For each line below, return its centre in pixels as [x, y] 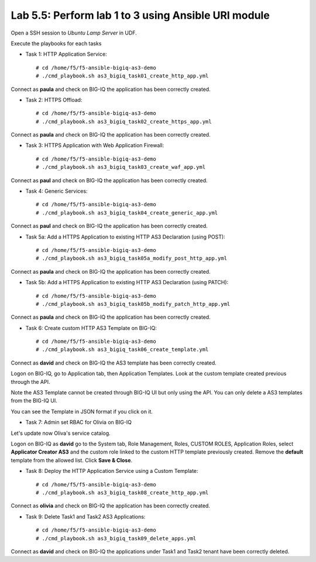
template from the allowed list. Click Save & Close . [72, 460]
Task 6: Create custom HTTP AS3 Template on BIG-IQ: [91, 328]
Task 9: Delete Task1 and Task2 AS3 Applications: [85, 516]
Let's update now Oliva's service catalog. [61, 433]
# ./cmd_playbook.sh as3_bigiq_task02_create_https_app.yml [124, 121]
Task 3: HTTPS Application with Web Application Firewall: [95, 145]
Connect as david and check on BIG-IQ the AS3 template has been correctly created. [114, 363]
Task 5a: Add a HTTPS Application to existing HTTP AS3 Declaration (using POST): [125, 237]
